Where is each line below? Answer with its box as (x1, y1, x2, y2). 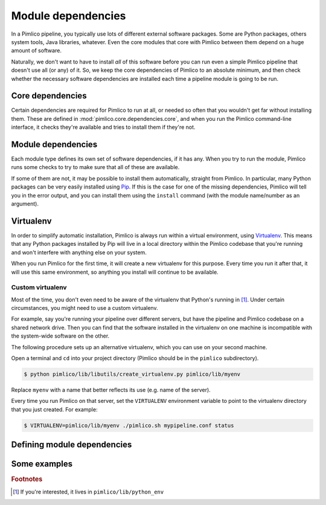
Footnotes (11, 475, 43, 483)
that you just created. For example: (11, 405, 98, 413)
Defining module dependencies (11, 440, 132, 450)
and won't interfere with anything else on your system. (11, 248, 147, 256)
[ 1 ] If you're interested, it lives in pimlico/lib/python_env (13, 488, 164, 495)
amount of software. (11, 47, 62, 54)
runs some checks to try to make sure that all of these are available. (11, 164, 180, 171)
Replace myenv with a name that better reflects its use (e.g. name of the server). (11, 386, 211, 393)
